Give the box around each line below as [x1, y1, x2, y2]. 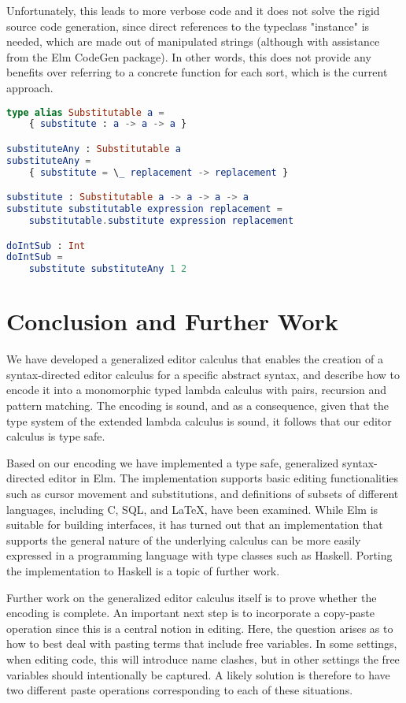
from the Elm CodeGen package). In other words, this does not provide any [6, 48, 371, 65]
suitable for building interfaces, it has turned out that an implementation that [6, 516, 383, 533]
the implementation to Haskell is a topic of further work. [6, 563, 280, 578]
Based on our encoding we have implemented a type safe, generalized [6, 454, 339, 471]
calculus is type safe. [6, 428, 105, 444]
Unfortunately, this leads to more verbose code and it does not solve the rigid [6, 2, 380, 18]
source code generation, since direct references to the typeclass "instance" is [6, 17, 370, 34]
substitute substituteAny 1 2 [28, 263, 187, 275]
